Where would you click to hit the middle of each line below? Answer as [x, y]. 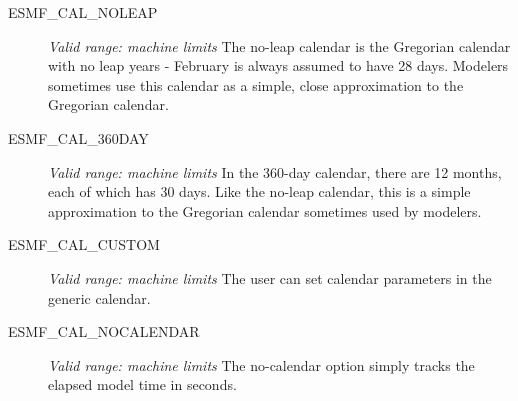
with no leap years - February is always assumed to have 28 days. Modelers [278, 65]
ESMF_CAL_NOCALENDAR [104, 331]
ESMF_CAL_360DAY [78, 137]
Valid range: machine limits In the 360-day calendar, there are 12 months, [275, 171]
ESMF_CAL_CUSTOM [84, 244]
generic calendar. [99, 297]
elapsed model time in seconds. [142, 384]
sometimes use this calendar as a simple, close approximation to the [256, 84]
